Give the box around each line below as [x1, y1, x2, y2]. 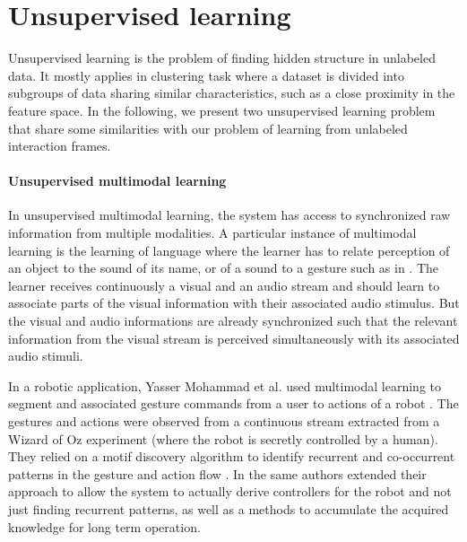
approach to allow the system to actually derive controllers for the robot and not [8, 482, 452, 501]
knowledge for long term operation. [8, 517, 201, 536]
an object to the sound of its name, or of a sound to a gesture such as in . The [8, 258, 439, 277]
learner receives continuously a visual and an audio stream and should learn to [8, 275, 440, 294]
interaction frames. [8, 136, 111, 155]
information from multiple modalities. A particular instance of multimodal [8, 223, 417, 242]
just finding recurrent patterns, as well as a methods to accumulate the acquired [8, 499, 449, 518]
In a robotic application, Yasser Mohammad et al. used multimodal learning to [8, 376, 441, 395]
